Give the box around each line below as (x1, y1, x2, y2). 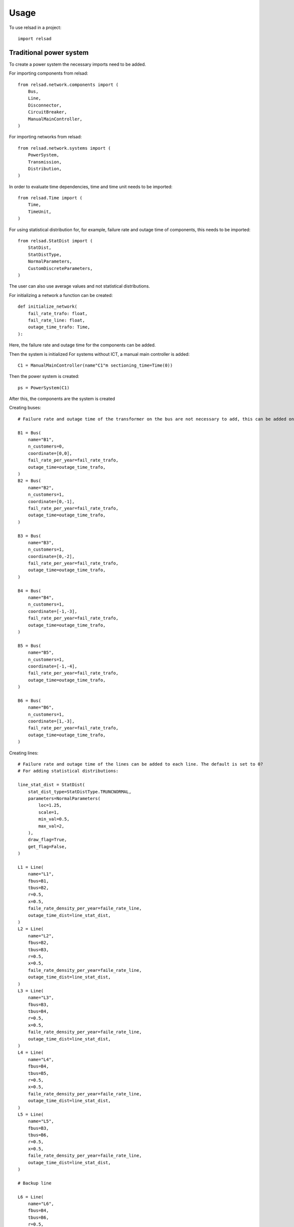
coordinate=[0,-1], (27, 499, 75, 504)
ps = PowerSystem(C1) (18, 385, 70, 390)
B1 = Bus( (18, 430, 41, 435)
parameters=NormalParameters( (27, 796, 100, 801)
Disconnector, (27, 102, 62, 108)
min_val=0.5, (38, 816, 70, 822)
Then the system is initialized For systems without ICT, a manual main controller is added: (9, 351, 190, 357)
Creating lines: (9, 750, 39, 756)
